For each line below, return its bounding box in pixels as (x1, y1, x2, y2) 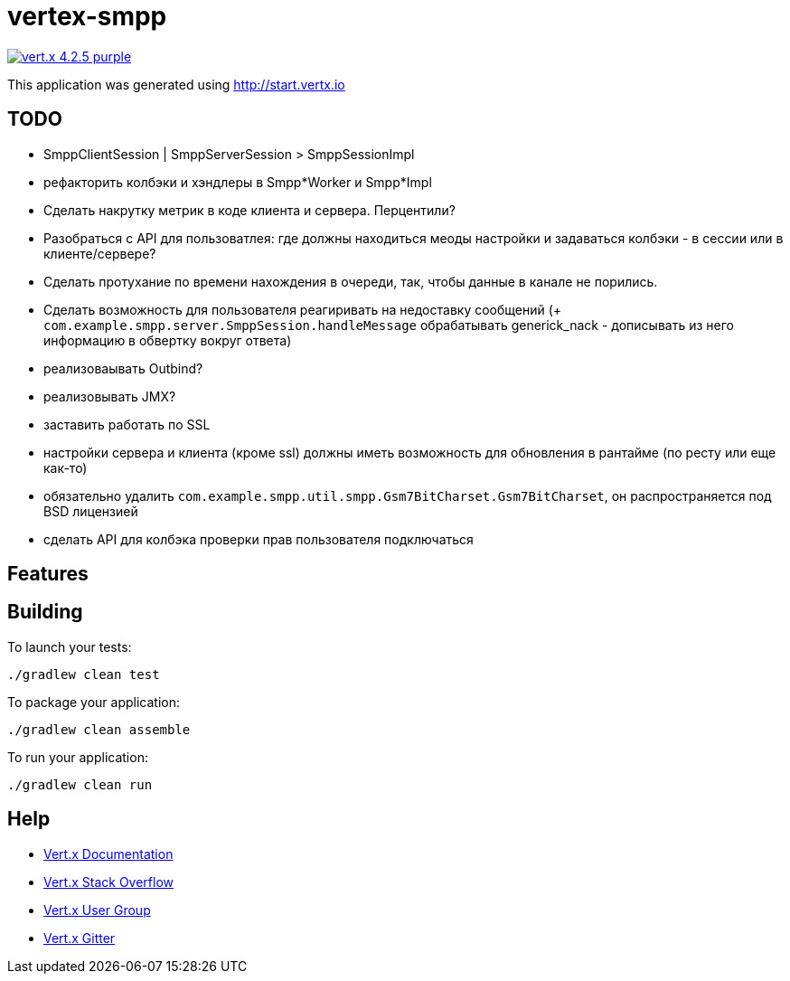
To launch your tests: (7, 638, 132, 655)
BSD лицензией (43, 503, 138, 519)
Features (7, 562, 89, 586)
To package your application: (7, 693, 181, 710)
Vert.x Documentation (43, 845, 174, 862)
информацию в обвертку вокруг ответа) (43, 332, 292, 348)
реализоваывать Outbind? (43, 360, 203, 376)
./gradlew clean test (7, 666, 160, 682)
